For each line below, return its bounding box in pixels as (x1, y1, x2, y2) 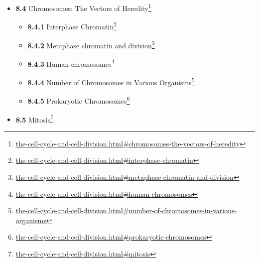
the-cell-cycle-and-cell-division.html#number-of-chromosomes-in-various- (15, 205, 237, 216)
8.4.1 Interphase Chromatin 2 (27, 20, 117, 31)
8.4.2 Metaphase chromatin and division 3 (27, 38, 155, 50)
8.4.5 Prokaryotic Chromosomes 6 (27, 94, 130, 106)
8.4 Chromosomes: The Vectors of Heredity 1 (15, 1, 151, 13)
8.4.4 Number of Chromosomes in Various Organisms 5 (27, 76, 195, 87)
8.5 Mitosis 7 (15, 113, 53, 125)
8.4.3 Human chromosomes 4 (27, 57, 115, 69)
